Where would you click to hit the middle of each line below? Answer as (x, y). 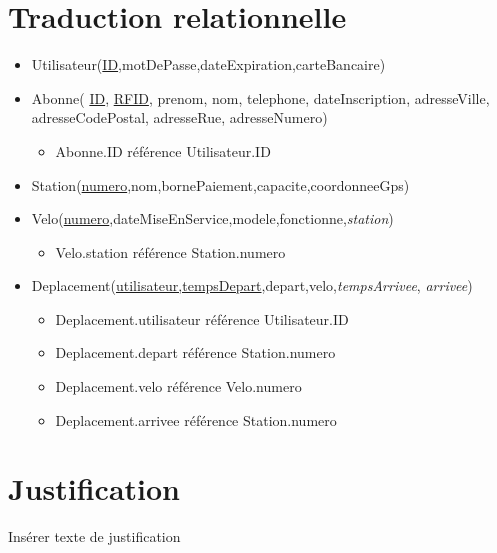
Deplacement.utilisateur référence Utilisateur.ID (202, 318)
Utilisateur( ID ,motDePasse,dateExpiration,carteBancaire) (208, 64)
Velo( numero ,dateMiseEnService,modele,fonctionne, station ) (212, 218)
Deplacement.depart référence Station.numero (195, 352)
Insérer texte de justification (94, 536)
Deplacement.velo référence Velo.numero (178, 386)
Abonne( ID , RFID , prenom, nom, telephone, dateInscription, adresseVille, (260, 97)
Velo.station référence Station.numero (170, 251)
